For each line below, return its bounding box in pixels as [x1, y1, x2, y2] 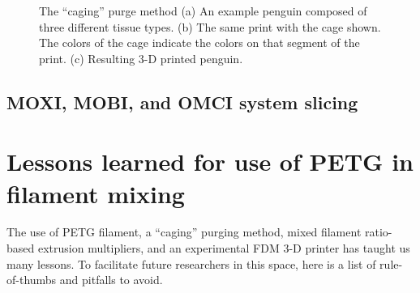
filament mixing [6, 176, 185, 210]
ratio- [364, 223, 392, 240]
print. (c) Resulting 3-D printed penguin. [39, 49, 243, 66]
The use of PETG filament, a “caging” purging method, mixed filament [6, 223, 362, 240]
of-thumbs [6, 271, 57, 288]
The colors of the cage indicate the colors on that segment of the [39, 34, 360, 51]
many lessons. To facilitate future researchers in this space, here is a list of [6, 255, 376, 272]
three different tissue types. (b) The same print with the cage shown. [39, 18, 381, 35]
